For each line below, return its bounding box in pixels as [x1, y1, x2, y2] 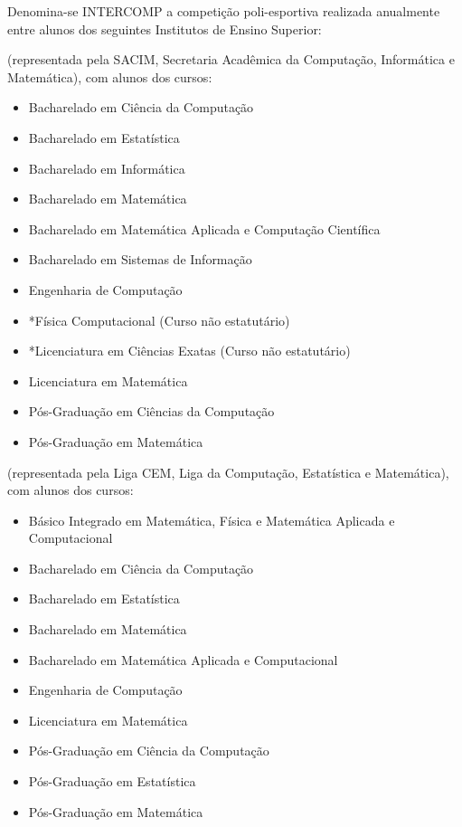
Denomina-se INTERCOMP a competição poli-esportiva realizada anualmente [7, 2, 440, 20]
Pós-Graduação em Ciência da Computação [28, 741, 269, 760]
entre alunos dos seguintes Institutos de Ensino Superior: [7, 19, 322, 38]
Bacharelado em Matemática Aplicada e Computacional [28, 650, 338, 669]
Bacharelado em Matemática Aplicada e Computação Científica [28, 219, 381, 238]
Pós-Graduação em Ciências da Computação [28, 402, 275, 421]
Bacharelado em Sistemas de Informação [28, 250, 252, 269]
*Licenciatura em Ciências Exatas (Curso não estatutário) [28, 341, 351, 360]
